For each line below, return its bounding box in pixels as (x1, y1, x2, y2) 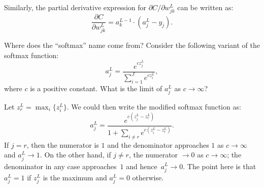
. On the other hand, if (40, 149, 111, 160)
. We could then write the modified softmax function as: (67, 101, 241, 112)
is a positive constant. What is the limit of (30, 83, 162, 93)
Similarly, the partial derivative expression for (4, 2, 146, 12)
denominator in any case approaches (4, 160, 117, 171)
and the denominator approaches (107, 139, 209, 150)
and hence (126, 160, 157, 171)
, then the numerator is (26, 139, 99, 150)
